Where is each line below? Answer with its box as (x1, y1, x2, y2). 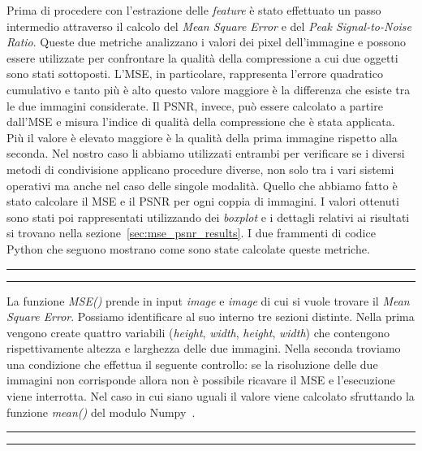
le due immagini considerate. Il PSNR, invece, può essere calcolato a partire (6, 97, 383, 114)
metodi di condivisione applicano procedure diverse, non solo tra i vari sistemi (6, 160, 394, 177)
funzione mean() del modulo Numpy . (6, 403, 196, 420)
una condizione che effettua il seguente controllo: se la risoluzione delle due (6, 355, 378, 372)
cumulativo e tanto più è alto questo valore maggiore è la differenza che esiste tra (6, 80, 411, 98)
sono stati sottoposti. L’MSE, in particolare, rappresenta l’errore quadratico (6, 65, 383, 82)
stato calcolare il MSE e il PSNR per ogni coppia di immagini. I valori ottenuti (6, 193, 399, 210)
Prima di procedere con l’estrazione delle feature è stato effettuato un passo (6, 2, 381, 18)
